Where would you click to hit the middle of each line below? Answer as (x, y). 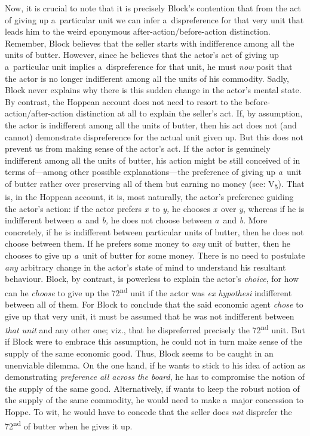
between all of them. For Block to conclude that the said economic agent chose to (154, 304)
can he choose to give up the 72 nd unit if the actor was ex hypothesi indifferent (148, 291)
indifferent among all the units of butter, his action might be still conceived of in (153, 160)
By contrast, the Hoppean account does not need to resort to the (124, 101)
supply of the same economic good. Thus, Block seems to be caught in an (139, 353)
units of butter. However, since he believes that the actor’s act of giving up (142, 55)
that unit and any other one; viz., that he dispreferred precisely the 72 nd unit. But (155, 329)
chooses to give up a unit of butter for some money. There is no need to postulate (155, 255)
